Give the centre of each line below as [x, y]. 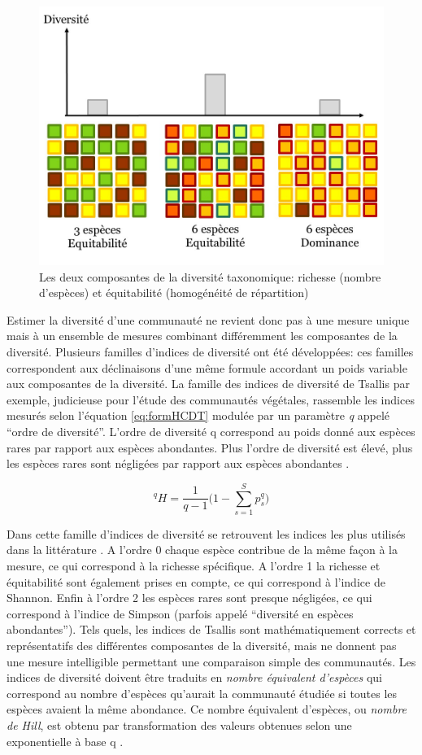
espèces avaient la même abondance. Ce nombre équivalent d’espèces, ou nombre [207, 709]
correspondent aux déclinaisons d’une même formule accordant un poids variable [207, 367]
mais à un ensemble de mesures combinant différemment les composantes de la [202, 336]
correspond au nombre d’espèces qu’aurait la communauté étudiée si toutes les [202, 693]
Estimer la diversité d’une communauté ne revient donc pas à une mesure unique [208, 319]
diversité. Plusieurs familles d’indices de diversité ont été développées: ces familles [210, 351]
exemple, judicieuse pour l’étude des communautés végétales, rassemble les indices [211, 399]
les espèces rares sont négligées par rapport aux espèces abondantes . [178, 463]
